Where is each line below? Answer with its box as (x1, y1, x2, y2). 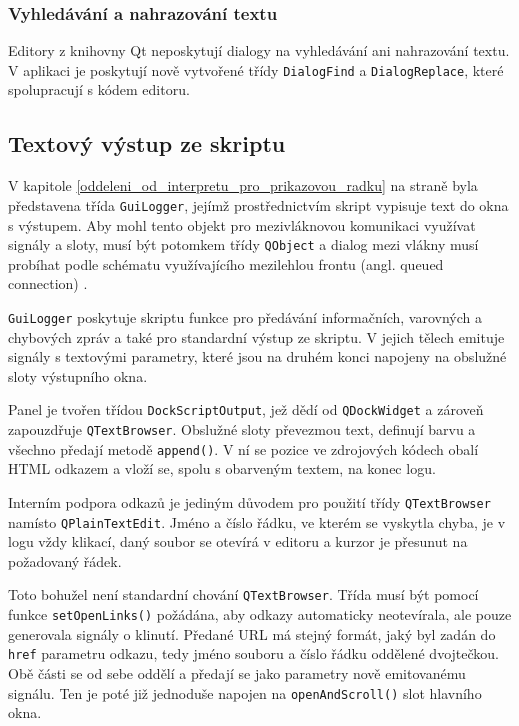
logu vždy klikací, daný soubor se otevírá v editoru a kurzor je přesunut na (8, 531, 468, 552)
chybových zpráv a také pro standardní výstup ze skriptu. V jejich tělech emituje (8, 326, 505, 347)
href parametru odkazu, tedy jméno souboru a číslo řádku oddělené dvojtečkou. (8, 643, 499, 664)
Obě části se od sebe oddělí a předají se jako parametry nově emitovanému (8, 663, 466, 684)
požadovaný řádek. (8, 550, 122, 571)
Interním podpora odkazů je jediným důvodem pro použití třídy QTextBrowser (8, 491, 491, 512)
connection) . (8, 273, 88, 294)
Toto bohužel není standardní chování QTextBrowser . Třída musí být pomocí (8, 584, 479, 605)
